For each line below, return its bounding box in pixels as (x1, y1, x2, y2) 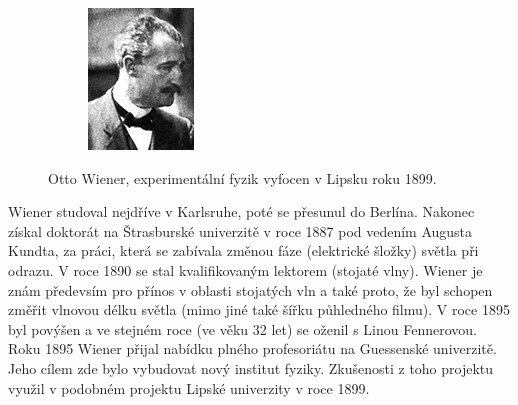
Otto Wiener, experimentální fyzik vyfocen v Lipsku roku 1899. (48, 167, 437, 188)
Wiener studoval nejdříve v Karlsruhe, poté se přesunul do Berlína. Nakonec (8, 201, 475, 222)
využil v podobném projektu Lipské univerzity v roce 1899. (8, 377, 370, 398)
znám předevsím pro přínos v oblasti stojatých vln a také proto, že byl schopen (8, 279, 493, 300)
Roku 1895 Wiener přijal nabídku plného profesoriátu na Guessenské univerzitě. (8, 338, 497, 359)
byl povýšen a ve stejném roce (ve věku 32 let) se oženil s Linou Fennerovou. (8, 318, 477, 339)
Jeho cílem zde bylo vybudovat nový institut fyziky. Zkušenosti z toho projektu (8, 357, 494, 378)
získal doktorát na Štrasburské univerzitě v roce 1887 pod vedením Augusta (8, 220, 473, 241)
